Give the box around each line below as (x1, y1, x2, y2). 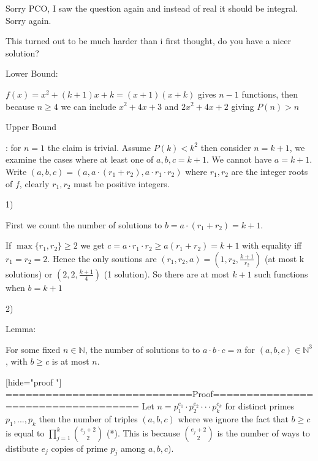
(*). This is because (107, 426, 180, 439)
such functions (254, 267, 308, 280)
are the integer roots (231, 165, 308, 177)
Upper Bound (6, 120, 57, 133)
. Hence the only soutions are (47, 252, 157, 265)
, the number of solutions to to (85, 343, 200, 355)
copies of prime (51, 441, 108, 454)
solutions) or (6, 267, 53, 280)
